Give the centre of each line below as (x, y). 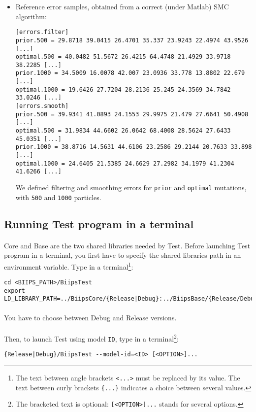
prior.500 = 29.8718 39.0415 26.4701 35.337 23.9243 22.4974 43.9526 (132, 40)
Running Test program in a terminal (99, 223)
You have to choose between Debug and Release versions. (90, 317)
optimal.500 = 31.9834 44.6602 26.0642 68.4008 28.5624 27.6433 (123, 131)
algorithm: (31, 16)
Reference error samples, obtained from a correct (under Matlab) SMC (122, 6)
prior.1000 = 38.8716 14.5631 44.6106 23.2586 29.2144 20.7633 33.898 (134, 147)
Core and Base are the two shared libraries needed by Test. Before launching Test (127, 245)
